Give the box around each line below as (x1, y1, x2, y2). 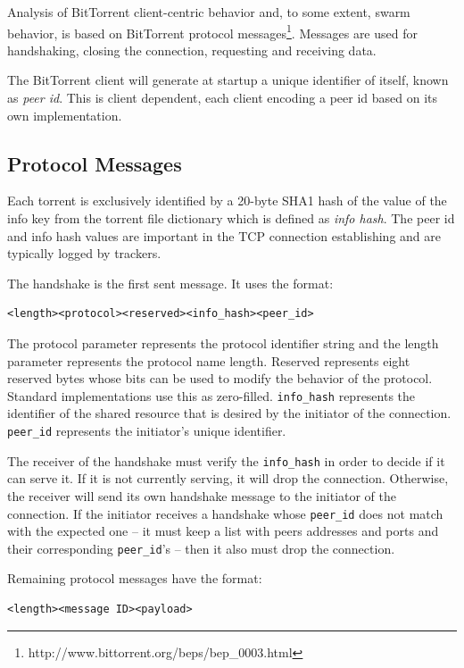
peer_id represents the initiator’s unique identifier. (7, 422, 286, 440)
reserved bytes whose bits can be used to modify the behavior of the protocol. (7, 369, 433, 388)
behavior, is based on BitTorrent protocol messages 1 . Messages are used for (7, 21, 418, 42)
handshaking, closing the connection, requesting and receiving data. (7, 40, 377, 59)
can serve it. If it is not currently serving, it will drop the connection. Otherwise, (7, 469, 449, 488)
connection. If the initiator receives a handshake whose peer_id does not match (7, 504, 443, 522)
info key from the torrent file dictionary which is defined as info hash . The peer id (7, 209, 455, 228)
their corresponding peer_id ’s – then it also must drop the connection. (7, 539, 395, 557)
